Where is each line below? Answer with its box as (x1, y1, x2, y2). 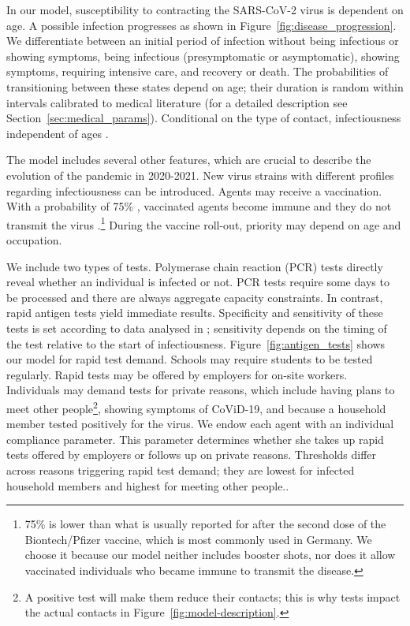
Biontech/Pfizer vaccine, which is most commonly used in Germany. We (24, 531, 372, 547)
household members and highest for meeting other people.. (6, 477, 289, 494)
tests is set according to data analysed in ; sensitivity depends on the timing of (6, 319, 387, 336)
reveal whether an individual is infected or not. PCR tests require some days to (6, 274, 389, 290)
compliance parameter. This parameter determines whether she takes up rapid (6, 430, 384, 447)
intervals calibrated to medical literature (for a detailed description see (6, 94, 348, 110)
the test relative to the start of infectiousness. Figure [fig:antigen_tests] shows (6, 335, 386, 352)
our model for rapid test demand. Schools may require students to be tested (6, 351, 373, 367)
